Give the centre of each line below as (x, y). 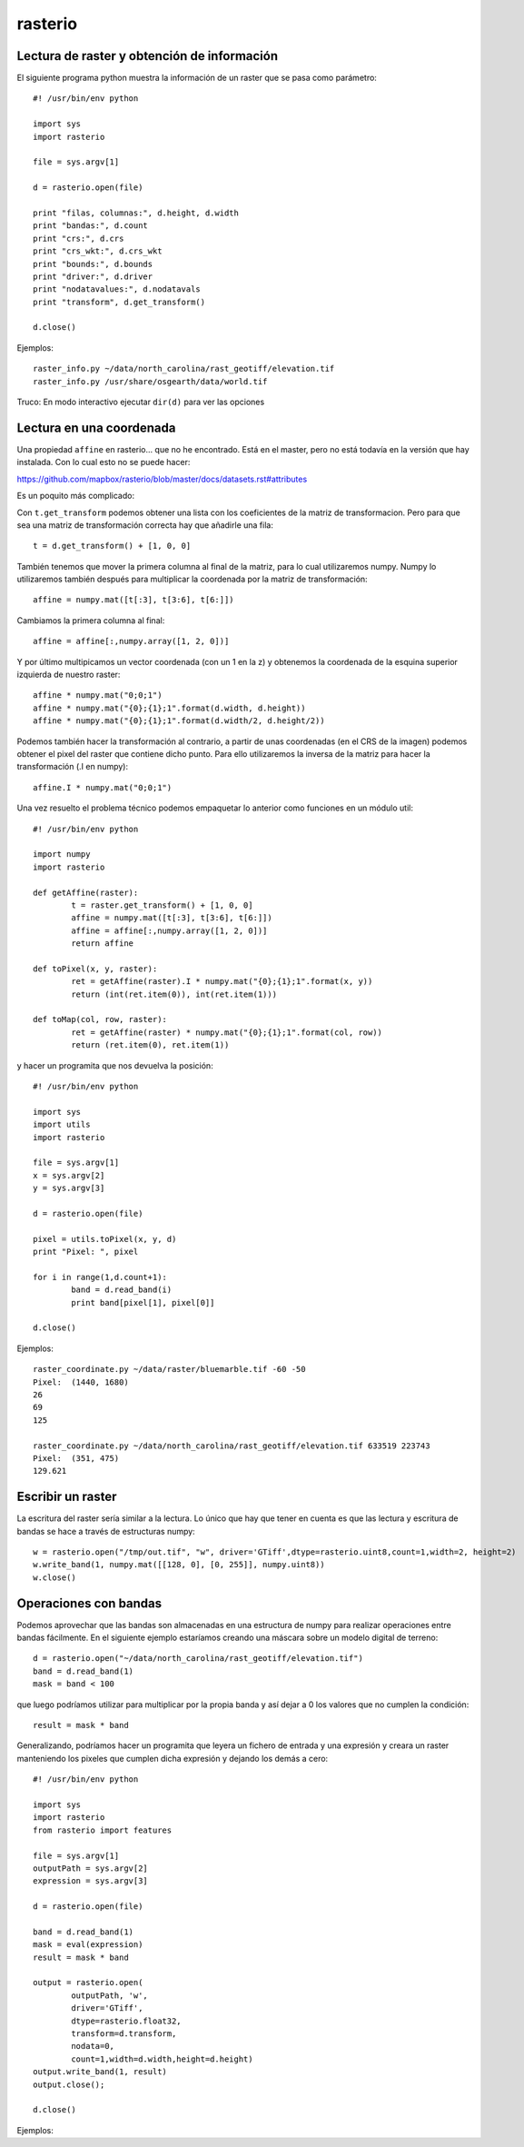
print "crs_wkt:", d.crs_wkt (98, 251)
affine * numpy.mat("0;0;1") (98, 696)
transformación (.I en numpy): (73, 767)
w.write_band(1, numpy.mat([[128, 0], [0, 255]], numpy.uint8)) (179, 1565)
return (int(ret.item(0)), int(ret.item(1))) (174, 994)
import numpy (62, 855)
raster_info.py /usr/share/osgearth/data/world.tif (150, 381)
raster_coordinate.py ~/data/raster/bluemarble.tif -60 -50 (169, 1369)
